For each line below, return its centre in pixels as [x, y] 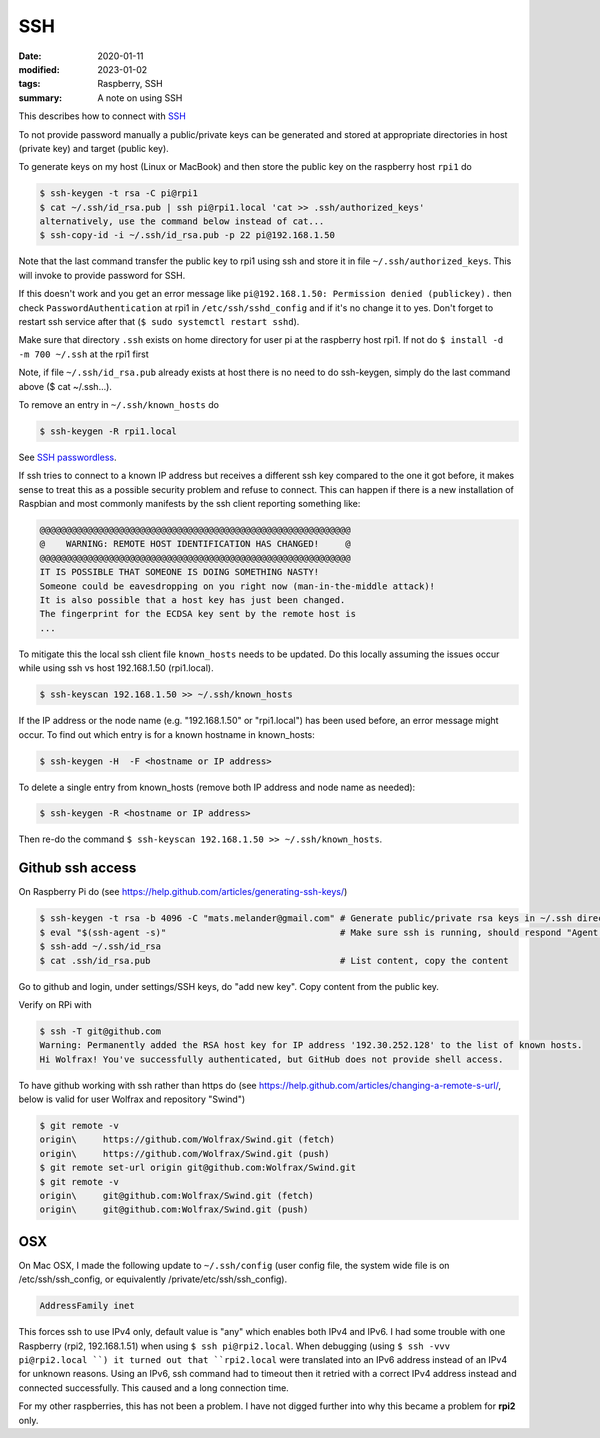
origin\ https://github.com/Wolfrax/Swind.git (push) [184, 1153]
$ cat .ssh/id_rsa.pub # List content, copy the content [274, 960]
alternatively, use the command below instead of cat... [182, 221]
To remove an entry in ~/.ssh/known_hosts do [119, 404]
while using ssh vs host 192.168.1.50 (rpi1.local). [116, 668]
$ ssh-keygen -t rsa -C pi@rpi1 [119, 193]
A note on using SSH [140, 97]
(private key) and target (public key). [93, 148]
